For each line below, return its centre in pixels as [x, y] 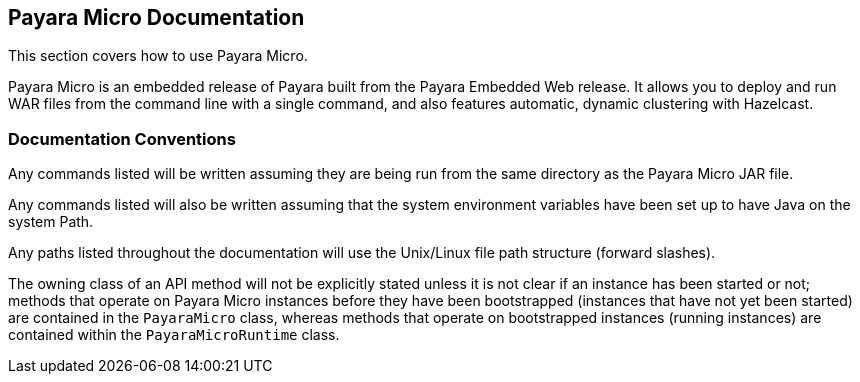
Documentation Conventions [122, 138]
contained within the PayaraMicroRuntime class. [174, 335]
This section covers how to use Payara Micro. [158, 56]
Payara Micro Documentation [156, 17]
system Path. [51, 222]
